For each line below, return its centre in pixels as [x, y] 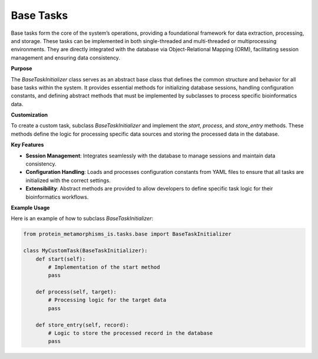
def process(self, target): [76, 292]
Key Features [27, 145]
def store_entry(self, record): [82, 325]
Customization [29, 115]
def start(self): [61, 259]
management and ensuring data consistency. [66, 57]
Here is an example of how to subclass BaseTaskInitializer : [82, 219]
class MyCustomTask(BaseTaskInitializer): [85, 251]
